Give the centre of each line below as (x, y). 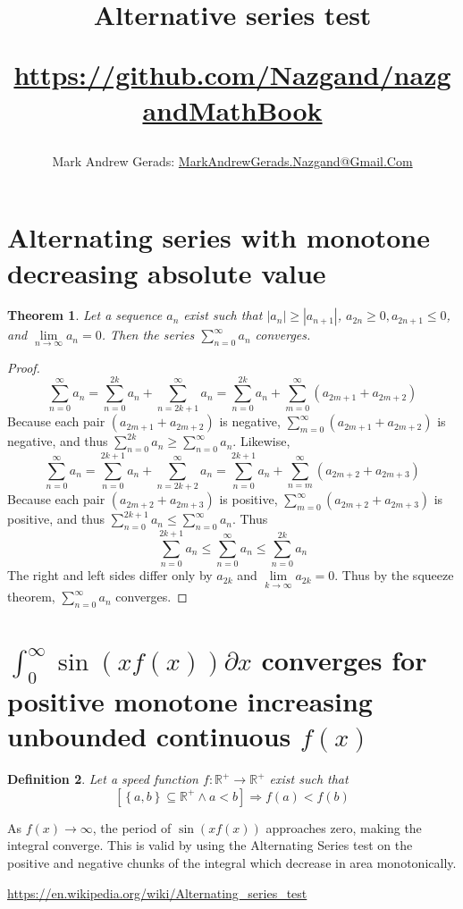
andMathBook (232, 109)
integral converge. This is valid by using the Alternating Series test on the (210, 845)
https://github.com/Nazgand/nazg (232, 75)
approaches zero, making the (344, 827)
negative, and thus (58, 441)
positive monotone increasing (190, 701)
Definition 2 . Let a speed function (103, 779)
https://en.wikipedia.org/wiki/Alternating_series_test (157, 892)
